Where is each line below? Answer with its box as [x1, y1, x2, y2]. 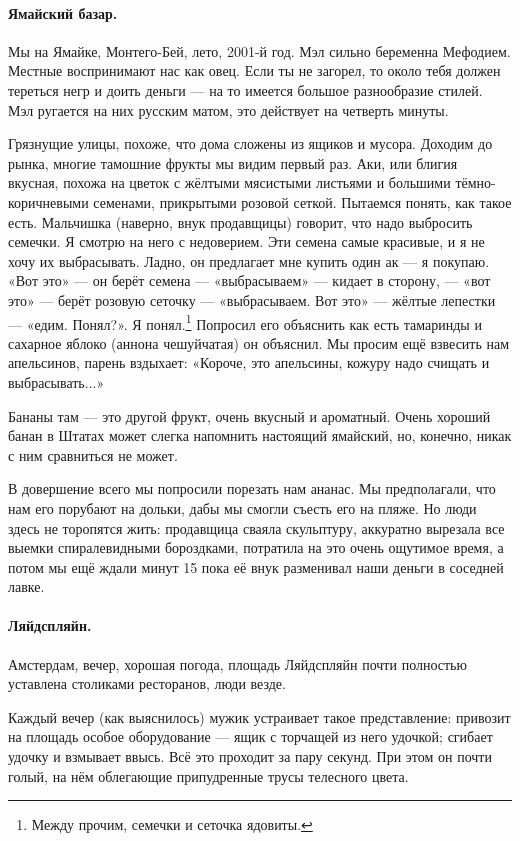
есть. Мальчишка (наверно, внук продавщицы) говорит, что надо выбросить [8, 211, 473, 232]
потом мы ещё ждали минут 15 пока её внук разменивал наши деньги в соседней [8, 556, 504, 577]
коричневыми [8, 191, 89, 212]
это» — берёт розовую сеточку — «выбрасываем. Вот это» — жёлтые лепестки [8, 289, 496, 310]
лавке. [8, 576, 45, 597]
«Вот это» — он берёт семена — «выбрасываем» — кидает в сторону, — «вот [8, 270, 491, 291]
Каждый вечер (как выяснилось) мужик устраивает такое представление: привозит [8, 706, 511, 727]
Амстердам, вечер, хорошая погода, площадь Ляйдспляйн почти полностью [8, 653, 467, 674]
